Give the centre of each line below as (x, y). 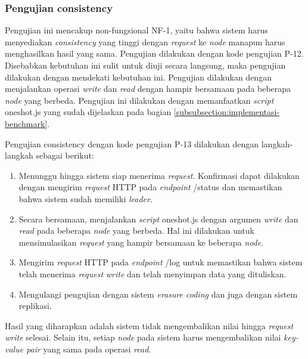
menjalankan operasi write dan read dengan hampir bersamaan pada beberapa (148, 89)
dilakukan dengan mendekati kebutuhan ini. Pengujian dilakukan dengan (138, 77)
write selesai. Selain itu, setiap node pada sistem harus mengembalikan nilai (143, 337)
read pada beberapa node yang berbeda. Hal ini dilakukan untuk (136, 230)
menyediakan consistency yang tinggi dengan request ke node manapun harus (145, 41)
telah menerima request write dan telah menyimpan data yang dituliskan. (153, 273)
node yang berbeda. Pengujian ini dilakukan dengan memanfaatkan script (139, 100)
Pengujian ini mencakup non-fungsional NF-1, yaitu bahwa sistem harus (136, 30)
